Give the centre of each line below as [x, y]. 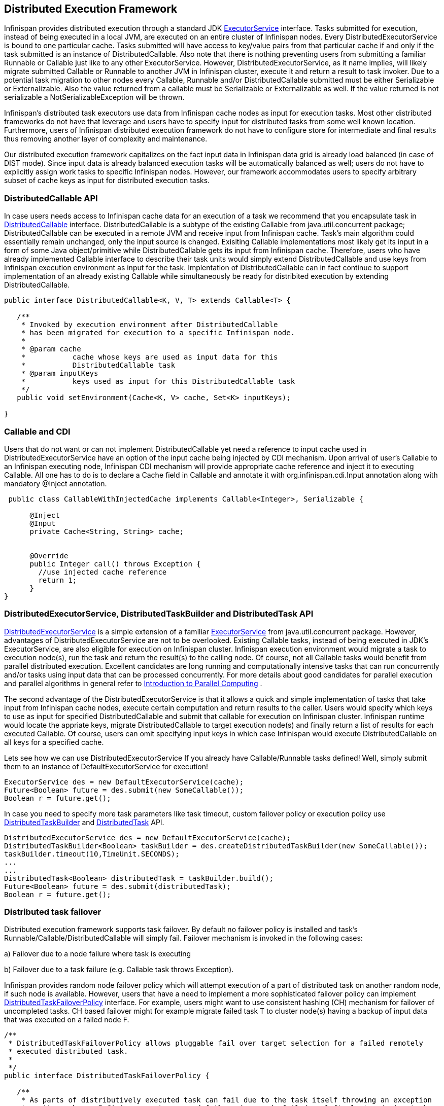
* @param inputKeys [60, 373]
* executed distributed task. [68, 1051]
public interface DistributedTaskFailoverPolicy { [107, 1076]
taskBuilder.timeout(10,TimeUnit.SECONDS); [92, 854]
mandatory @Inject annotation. [56, 483]
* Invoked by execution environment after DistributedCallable [149, 325]
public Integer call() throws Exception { [115, 564]
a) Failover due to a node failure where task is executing [98, 954]
